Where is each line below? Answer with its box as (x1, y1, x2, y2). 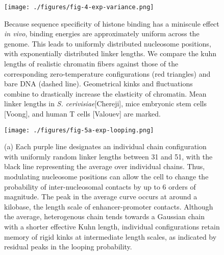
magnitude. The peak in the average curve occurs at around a (4, 191, 197, 202)
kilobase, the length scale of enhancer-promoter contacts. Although (4, 201, 213, 212)
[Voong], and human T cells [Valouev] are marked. (4, 108, 161, 119)
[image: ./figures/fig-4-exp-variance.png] (4, 4, 154, 11)
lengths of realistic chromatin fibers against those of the (4, 58, 179, 69)
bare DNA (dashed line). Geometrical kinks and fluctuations (4, 78, 193, 89)
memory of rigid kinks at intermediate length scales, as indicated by (4, 231, 217, 242)
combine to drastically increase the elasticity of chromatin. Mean (4, 88, 207, 99)
